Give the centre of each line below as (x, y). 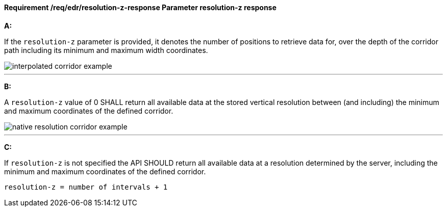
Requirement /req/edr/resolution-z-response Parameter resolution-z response (140, 7)
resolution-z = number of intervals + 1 (86, 187)
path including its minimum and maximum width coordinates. (106, 50)
